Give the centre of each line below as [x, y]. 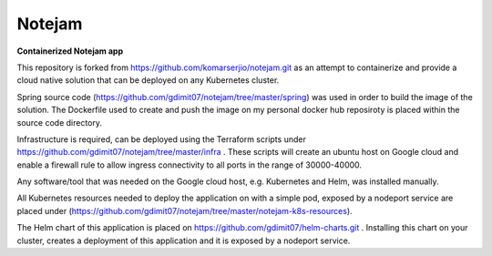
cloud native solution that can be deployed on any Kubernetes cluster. [148, 80]
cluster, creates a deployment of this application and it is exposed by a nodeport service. [184, 241]
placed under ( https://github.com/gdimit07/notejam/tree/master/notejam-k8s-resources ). [184, 210]
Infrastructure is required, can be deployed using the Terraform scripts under [162, 139]
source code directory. [60, 122]
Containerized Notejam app [70, 51]
